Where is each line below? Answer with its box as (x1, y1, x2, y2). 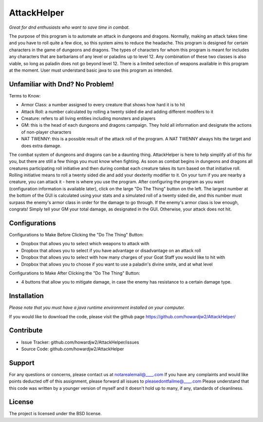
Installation (9, 292, 44, 300)
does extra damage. (21, 143, 62, 149)
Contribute (9, 326, 43, 335)
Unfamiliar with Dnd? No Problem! (9, 80, 114, 88)
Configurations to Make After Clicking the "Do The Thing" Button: (9, 270, 140, 276)
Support (9, 359, 35, 367)
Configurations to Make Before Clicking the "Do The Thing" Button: (9, 231, 144, 237)
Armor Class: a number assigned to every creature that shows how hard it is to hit (21, 102, 185, 108)
